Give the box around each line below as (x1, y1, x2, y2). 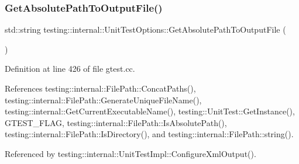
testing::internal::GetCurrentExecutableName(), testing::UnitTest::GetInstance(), (5, 105, 295, 117)
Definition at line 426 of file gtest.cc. (5, 62, 135, 75)
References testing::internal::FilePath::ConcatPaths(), (5, 82, 196, 94)
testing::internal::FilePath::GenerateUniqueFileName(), (5, 93, 202, 106)
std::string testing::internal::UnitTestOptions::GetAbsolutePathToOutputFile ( (5, 23, 286, 36)
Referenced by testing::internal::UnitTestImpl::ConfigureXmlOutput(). (5, 147, 256, 159)
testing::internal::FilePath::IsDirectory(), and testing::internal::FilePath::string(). (5, 128, 294, 140)
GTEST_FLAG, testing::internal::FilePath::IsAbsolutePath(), (5, 116, 227, 128)
